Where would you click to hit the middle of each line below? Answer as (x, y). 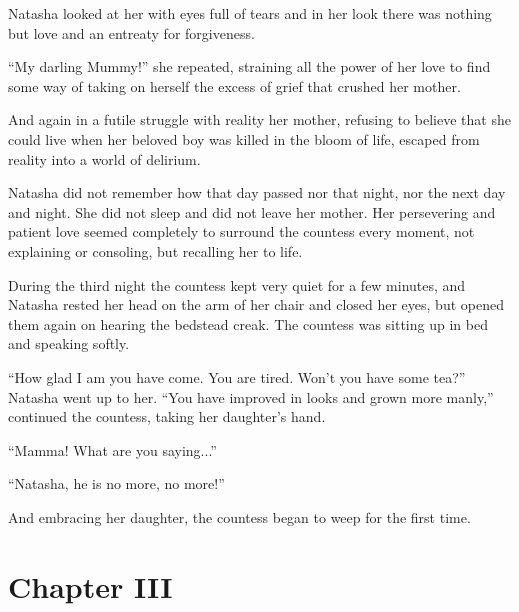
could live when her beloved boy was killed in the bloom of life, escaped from (244, 138)
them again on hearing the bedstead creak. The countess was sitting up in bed (248, 323)
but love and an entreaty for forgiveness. (131, 32)
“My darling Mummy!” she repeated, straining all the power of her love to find (249, 66)
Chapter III (90, 585)
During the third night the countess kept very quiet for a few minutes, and (237, 284)
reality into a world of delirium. (104, 158)
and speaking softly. (69, 343)
